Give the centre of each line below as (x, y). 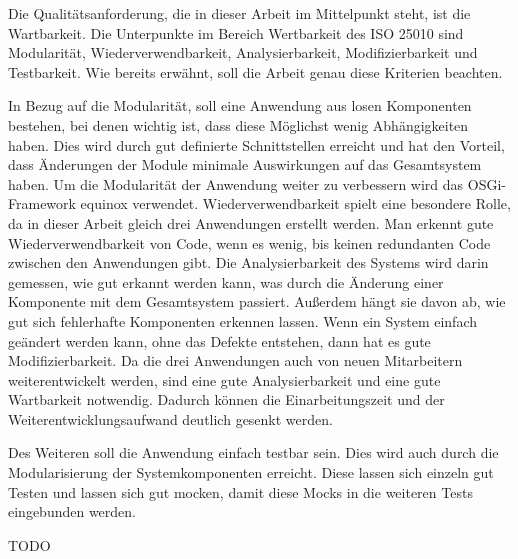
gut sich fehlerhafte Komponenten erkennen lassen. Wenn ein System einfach (242, 320)
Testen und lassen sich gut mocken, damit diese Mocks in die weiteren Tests (240, 491)
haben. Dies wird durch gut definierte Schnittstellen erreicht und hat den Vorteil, (256, 144)
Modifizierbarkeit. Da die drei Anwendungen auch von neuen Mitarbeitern (235, 360)
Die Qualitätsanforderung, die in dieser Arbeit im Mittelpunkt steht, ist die (239, 13)
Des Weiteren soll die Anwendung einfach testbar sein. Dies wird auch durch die (253, 452)
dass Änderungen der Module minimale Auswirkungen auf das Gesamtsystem (245, 164)
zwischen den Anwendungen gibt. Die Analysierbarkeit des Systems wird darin (248, 262)
